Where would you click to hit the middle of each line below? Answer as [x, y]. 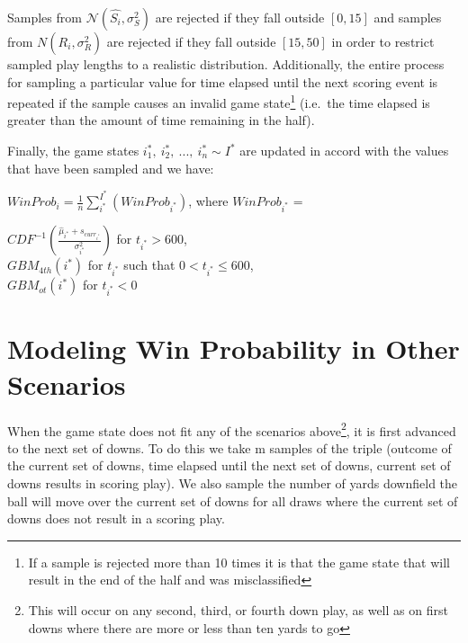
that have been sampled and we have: [111, 168]
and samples [408, 17]
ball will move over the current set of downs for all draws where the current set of [233, 500]
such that [149, 265]
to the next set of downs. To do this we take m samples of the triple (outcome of [229, 447]
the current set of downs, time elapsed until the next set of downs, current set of [229, 465]
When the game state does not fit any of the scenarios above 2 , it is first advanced [232, 429]
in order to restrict [383, 41]
